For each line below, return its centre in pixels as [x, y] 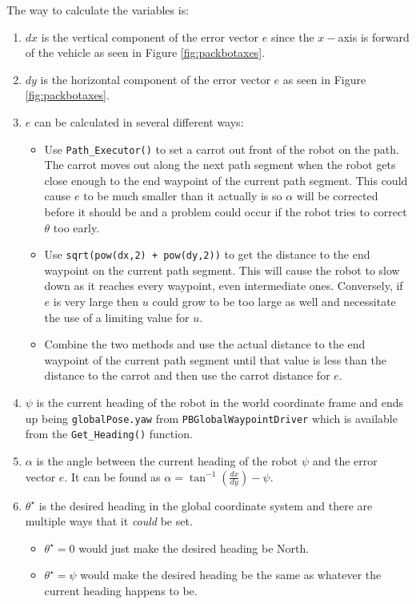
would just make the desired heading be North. [194, 548]
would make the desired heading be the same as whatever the [231, 575]
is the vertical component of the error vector [150, 36]
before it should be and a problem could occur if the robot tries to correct [226, 211]
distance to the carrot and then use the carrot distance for [187, 375]
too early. [76, 227]
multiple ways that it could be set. [109, 521]
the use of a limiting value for [117, 317]
